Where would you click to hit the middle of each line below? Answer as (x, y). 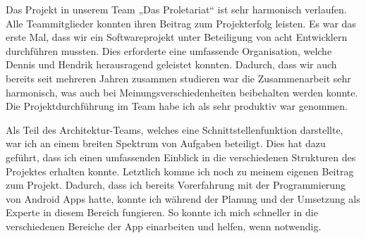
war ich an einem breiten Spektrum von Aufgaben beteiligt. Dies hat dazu (166, 143)
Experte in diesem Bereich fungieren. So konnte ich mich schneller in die (162, 212)
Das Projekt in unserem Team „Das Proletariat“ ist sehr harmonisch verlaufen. (176, 9)
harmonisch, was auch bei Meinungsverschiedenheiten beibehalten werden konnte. (182, 92)
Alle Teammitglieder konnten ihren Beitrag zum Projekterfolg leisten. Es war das (181, 23)
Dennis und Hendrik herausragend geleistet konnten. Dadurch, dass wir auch (171, 64)
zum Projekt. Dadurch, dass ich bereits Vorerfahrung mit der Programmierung (176, 185)
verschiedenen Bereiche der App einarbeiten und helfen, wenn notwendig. (164, 226)
